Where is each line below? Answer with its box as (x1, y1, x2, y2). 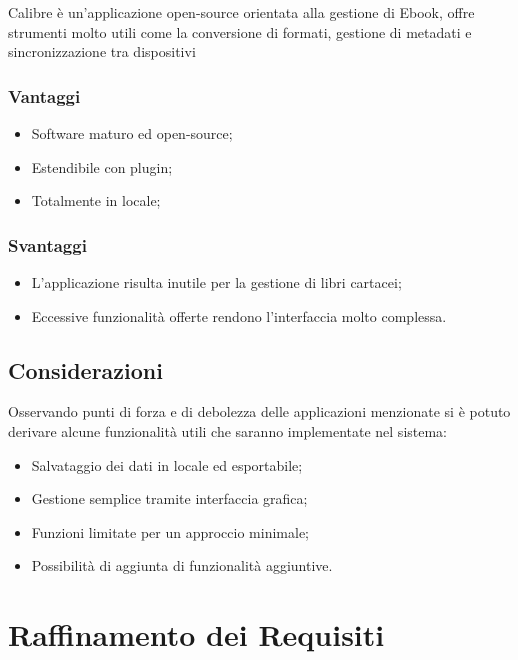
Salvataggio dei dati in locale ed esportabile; (31, 454, 303, 475)
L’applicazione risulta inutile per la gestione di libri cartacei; (31, 272, 402, 292)
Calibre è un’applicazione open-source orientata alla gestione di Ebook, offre (8, 2, 475, 22)
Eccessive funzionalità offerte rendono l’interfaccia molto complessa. (31, 305, 447, 326)
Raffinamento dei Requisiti (8, 614, 385, 655)
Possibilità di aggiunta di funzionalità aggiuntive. (31, 555, 333, 576)
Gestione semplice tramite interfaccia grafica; (31, 488, 308, 509)
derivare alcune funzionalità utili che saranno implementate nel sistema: (8, 420, 448, 441)
